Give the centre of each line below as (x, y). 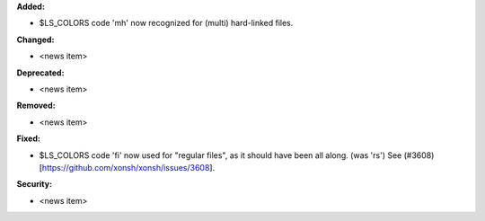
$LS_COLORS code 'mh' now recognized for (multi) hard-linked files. (166, 23)
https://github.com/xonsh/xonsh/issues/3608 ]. (128, 167)
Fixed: (28, 138)
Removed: (36, 106)
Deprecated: (40, 73)
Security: (35, 184)
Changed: (35, 40)
